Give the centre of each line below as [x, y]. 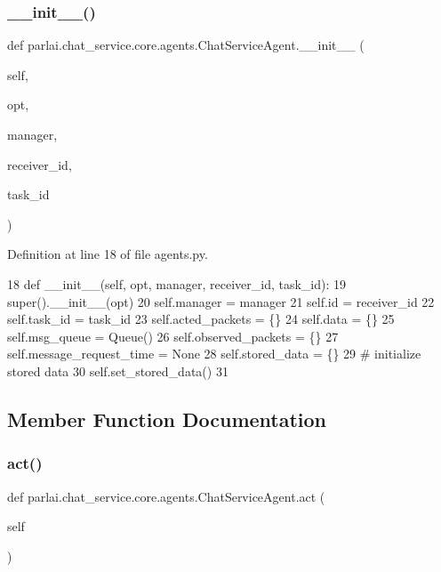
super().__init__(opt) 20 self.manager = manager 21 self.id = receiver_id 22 [221, 301]
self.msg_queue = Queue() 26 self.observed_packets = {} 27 [173, 336]
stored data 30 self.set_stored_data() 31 [118, 371]
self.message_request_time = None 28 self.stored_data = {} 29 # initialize [214, 354]
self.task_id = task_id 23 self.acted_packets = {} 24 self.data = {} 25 [201, 319]
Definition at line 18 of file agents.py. [108, 254]
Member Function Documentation [167, 419]
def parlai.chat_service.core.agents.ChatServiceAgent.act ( [166, 496]
